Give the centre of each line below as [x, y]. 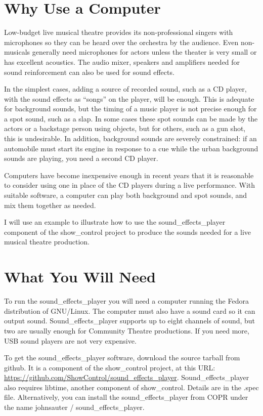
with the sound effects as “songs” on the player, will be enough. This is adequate [129, 98]
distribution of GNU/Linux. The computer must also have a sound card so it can [130, 310]
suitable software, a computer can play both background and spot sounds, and [126, 195]
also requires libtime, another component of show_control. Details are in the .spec [131, 387]
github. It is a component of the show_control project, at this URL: [110, 367]
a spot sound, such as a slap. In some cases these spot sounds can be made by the [131, 118]
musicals [17, 52]
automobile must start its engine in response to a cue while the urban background [131, 148]
